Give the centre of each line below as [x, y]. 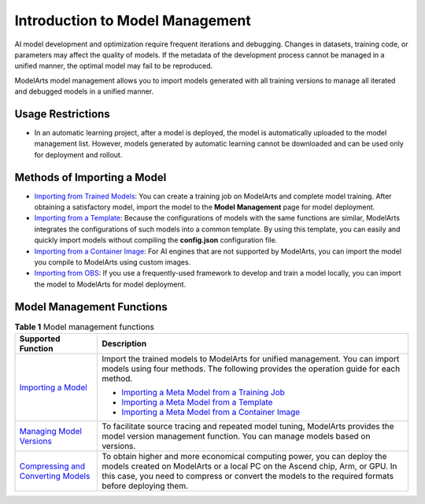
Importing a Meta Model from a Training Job [203, 392]
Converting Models [55, 476]
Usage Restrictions [62, 114]
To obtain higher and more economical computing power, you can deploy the [244, 457]
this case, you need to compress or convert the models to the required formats [248, 476]
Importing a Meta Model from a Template [197, 402]
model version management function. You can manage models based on [236, 436]
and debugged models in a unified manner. [84, 91]
